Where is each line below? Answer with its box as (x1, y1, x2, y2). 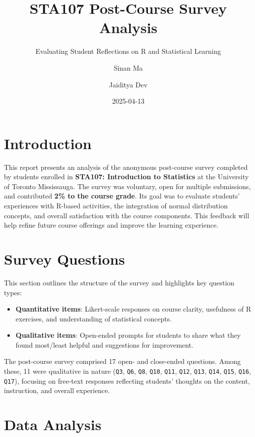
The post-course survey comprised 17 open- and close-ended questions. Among (4, 356, 241, 366)
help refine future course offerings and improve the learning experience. (4, 220, 219, 230)
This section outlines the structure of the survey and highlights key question (4, 277, 234, 287)
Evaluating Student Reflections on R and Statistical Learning (36, 46, 221, 56)
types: (4, 287, 22, 297)
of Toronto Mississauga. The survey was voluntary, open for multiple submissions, (4, 181, 251, 191)
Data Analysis (4, 414, 102, 435)
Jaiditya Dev (109, 79, 147, 89)
